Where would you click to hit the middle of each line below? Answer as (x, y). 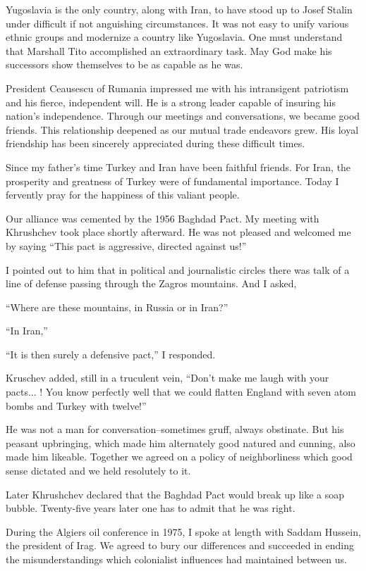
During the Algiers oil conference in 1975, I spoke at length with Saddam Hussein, (183, 531)
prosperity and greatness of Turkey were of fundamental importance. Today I (172, 181)
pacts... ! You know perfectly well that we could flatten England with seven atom (181, 392)
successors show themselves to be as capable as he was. (124, 64)
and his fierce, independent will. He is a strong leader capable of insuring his (171, 102)
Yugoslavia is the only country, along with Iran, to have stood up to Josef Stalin (179, 9)
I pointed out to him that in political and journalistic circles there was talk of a (178, 269)
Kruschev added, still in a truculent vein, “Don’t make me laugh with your (167, 378)
